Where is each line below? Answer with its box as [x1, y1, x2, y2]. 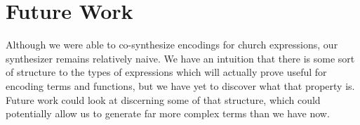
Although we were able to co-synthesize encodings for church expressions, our [6, 37, 338, 52]
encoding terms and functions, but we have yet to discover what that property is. [6, 78, 355, 93]
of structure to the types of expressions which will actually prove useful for [6, 65, 327, 79]
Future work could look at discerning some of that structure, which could [6, 92, 321, 107]
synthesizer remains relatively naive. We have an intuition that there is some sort [6, 51, 355, 65]
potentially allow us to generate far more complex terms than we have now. [6, 106, 330, 121]
